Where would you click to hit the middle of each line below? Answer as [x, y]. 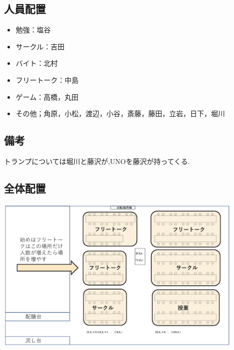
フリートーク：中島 [47, 80]
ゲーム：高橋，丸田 [47, 96]
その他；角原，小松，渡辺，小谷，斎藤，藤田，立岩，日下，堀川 [120, 113]
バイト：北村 [37, 63]
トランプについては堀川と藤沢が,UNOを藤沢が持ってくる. [97, 161]
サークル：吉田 [40, 46]
